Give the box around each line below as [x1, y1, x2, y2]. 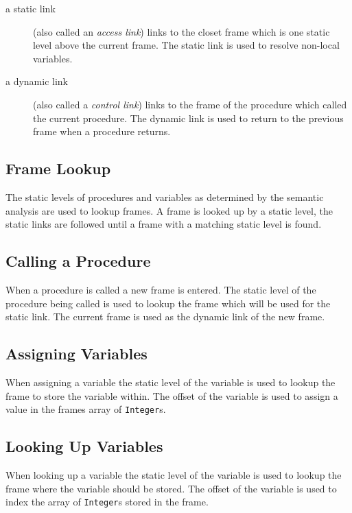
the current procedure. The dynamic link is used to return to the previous [33, 110, 344, 125]
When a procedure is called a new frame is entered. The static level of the [5, 282, 316, 296]
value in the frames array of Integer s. [5, 402, 166, 416]
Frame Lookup [5, 158, 111, 179]
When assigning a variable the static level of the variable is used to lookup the [5, 374, 336, 389]
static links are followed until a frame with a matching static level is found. [5, 217, 322, 231]
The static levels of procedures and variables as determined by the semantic [5, 189, 324, 204]
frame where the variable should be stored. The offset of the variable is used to [5, 481, 337, 495]
